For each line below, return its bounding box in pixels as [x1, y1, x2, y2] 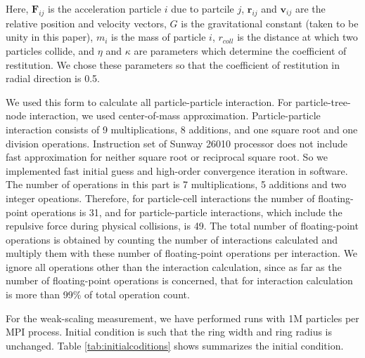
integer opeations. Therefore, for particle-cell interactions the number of [6, 190, 315, 205]
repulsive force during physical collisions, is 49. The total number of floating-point [6, 218, 359, 233]
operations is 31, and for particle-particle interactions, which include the [31, 204, 342, 219]
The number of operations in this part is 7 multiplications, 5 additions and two [6, 177, 347, 192]
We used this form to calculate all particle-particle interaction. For [6, 94, 293, 109]
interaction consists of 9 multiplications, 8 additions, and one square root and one [6, 121, 358, 136]
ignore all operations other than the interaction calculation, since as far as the [6, 259, 342, 274]
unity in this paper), [6, 29, 94, 44]
